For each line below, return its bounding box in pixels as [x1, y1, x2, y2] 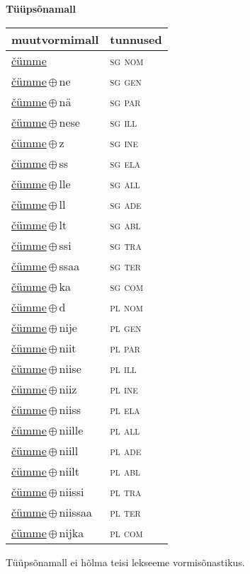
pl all [110, 421, 140, 438]
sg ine [110, 134, 139, 151]
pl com [110, 524, 143, 541]
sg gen [110, 72, 142, 89]
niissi [59, 483, 84, 500]
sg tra [110, 236, 142, 253]
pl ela [110, 401, 140, 418]
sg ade [110, 195, 142, 212]
